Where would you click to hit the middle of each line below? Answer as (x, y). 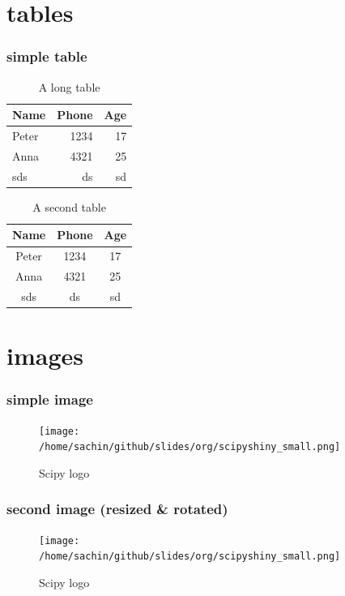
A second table (69, 206)
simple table (47, 56)
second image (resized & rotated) (117, 509)
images (45, 356)
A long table (69, 86)
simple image (50, 399)
